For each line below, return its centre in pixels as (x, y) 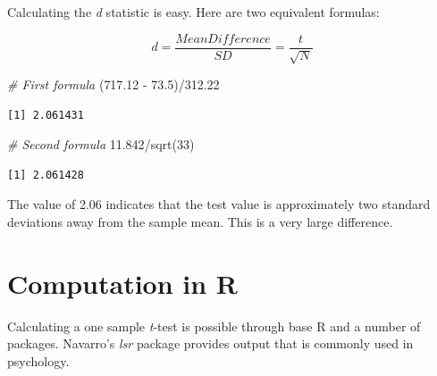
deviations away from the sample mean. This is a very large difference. (200, 222)
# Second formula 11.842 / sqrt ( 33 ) (101, 144)
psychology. (38, 360)
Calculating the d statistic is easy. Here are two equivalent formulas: (193, 12)
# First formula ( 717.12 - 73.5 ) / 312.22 (113, 84)
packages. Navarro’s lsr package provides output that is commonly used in (210, 343)
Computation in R (123, 283)
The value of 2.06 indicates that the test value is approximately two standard (219, 204)
